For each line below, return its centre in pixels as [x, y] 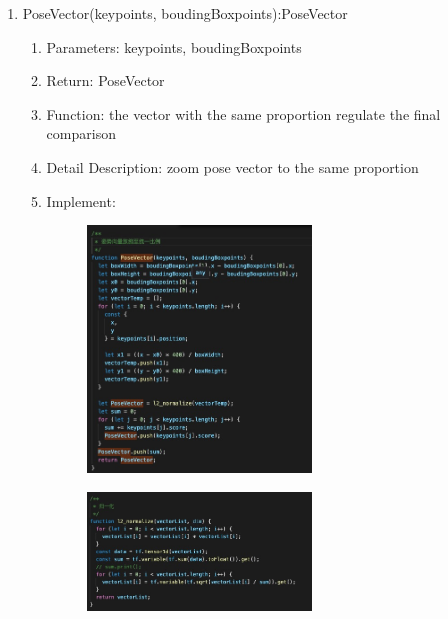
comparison [81, 133]
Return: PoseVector [105, 80]
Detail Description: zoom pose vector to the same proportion [232, 166]
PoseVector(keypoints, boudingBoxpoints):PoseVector [185, 13]
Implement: [81, 200]
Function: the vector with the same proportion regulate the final [243, 113]
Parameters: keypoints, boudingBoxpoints [174, 46]
